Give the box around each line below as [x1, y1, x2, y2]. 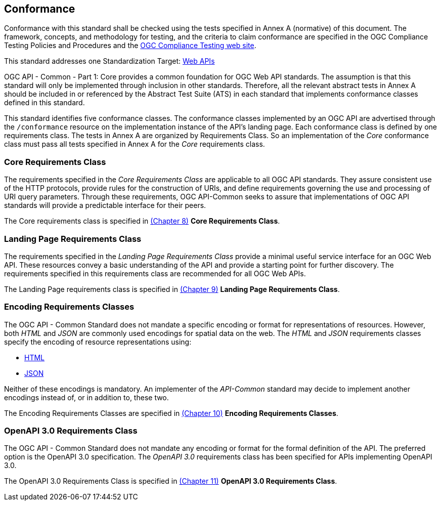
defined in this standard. [4, 98, 85, 107]
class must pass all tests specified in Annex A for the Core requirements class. [4, 140, 265, 149]
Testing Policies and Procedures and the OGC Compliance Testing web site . [4, 41, 256, 50]
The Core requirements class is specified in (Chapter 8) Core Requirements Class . [4, 217, 280, 226]
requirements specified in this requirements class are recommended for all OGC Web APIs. [4, 269, 306, 278]
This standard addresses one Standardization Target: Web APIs [4, 57, 215, 66]
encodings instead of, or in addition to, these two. [4, 393, 169, 402]
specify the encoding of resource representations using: [4, 337, 192, 346]
